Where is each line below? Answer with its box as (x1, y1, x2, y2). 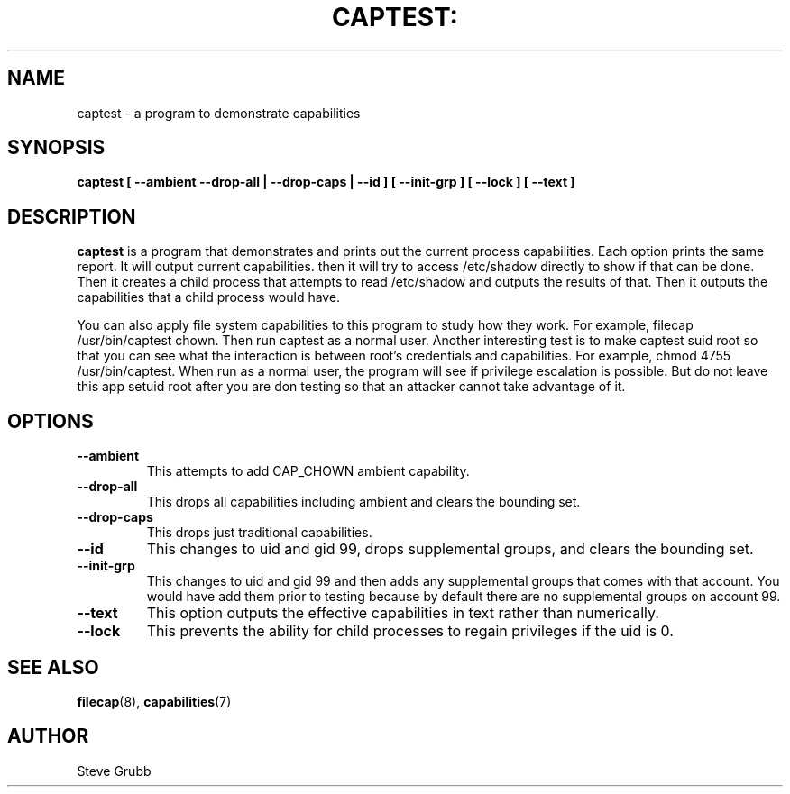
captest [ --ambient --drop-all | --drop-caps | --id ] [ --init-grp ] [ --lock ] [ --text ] (77, 174, 575, 190)
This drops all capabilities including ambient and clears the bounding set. (146, 494, 581, 510)
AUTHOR (7, 725, 89, 748)
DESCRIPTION (7, 205, 136, 228)
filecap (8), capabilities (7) (77, 693, 232, 709)
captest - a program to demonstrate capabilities (77, 105, 361, 121)
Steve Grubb (77, 762, 152, 779)
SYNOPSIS (7, 136, 106, 160)
